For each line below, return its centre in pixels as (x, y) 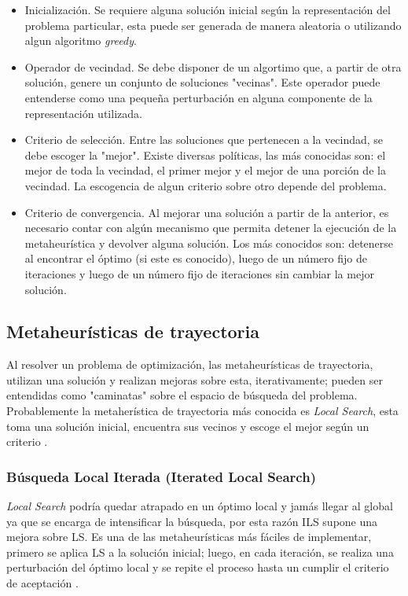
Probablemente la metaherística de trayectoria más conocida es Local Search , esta (202, 411)
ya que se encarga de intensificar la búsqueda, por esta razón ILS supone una (192, 521)
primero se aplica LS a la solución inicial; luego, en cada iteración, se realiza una (200, 552)
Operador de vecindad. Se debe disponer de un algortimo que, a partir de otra (213, 66)
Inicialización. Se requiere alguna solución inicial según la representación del (208, 9)
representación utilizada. (83, 113)
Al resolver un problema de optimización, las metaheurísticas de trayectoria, (190, 364)
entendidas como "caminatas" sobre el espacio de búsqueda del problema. (182, 395)
